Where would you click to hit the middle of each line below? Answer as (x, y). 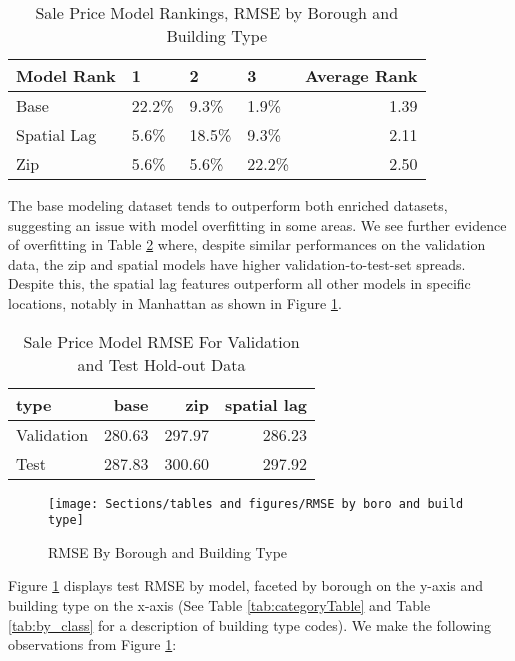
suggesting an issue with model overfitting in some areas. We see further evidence (257, 224)
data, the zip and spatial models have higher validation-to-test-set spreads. (237, 263)
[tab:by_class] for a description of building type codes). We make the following (250, 624)
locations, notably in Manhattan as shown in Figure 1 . (175, 302)
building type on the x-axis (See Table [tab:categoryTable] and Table (219, 605)
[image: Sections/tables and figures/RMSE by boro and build (256, 503)
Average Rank (361, 75)
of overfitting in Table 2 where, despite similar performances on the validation (247, 244)
